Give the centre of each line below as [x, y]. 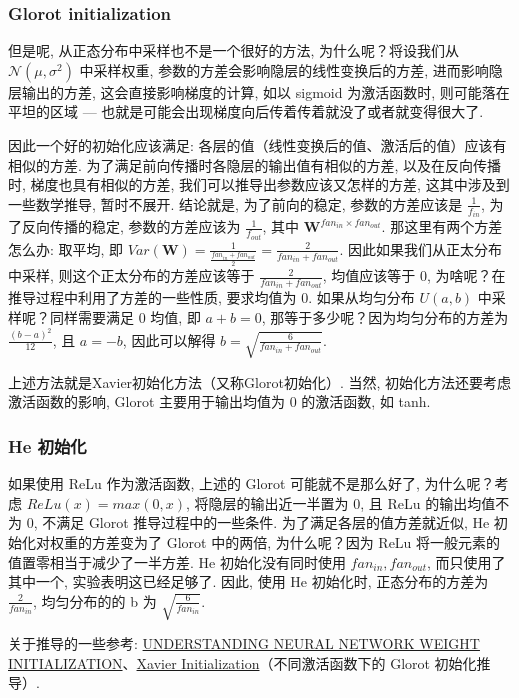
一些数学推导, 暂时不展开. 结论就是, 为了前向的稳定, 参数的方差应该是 [235, 203]
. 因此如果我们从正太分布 [420, 248]
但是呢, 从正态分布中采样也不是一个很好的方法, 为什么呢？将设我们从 [234, 50]
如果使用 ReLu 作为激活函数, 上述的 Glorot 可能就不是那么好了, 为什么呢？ [251, 483]
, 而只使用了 [466, 561]
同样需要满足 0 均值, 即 [125, 317]
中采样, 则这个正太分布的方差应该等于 [131, 275]
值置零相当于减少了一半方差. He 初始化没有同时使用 [177, 561]
